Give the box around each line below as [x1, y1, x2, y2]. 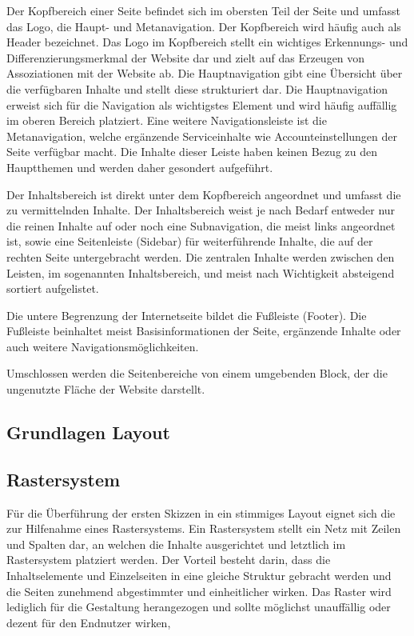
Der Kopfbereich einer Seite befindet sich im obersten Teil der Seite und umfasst [6, 2, 401, 18]
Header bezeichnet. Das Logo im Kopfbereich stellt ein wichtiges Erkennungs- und [6, 34, 408, 50]
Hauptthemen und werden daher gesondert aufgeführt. [6, 158, 273, 175]
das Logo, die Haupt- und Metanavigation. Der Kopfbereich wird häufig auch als [6, 18, 401, 34]
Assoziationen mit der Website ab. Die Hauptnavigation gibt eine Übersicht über [6, 65, 403, 82]
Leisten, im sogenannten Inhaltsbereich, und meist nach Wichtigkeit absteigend [6, 264, 395, 281]
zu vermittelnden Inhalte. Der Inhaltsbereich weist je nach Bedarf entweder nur [6, 202, 396, 218]
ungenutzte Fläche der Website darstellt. [6, 381, 205, 398]
